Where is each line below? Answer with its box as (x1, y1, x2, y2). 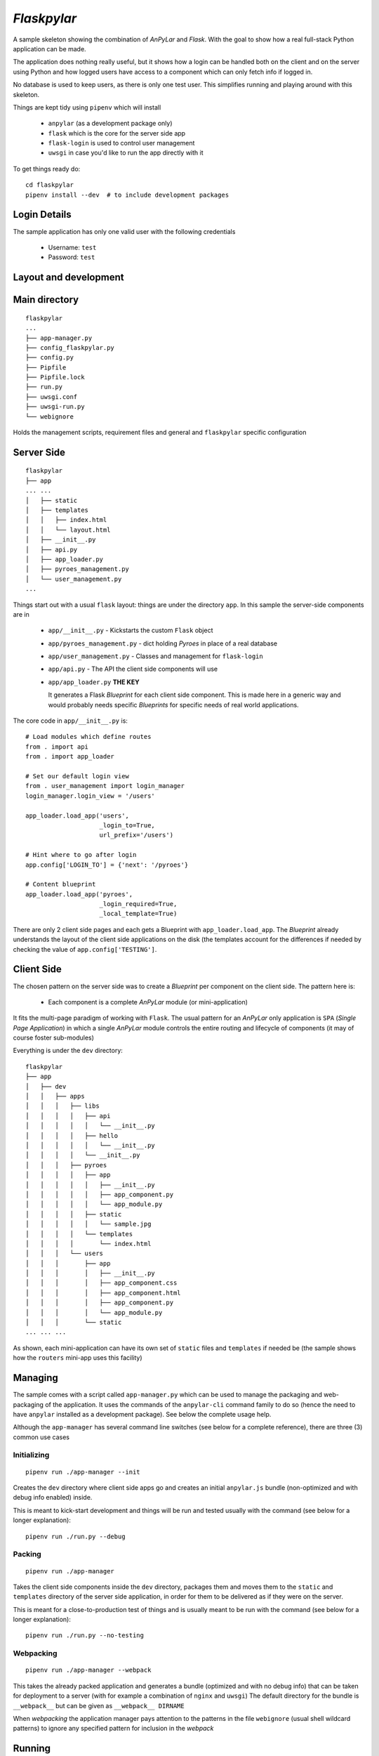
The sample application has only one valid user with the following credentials (13, 227, 236, 235)
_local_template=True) (99, 910, 178, 918)
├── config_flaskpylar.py (25, 343, 115, 351)
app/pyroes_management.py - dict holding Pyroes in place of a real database (48, 639, 277, 648)
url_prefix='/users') (99, 831, 174, 839)
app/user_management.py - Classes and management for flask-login (48, 652, 263, 660)
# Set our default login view (25, 772, 130, 780)
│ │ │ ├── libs (25, 1102, 100, 1110)
